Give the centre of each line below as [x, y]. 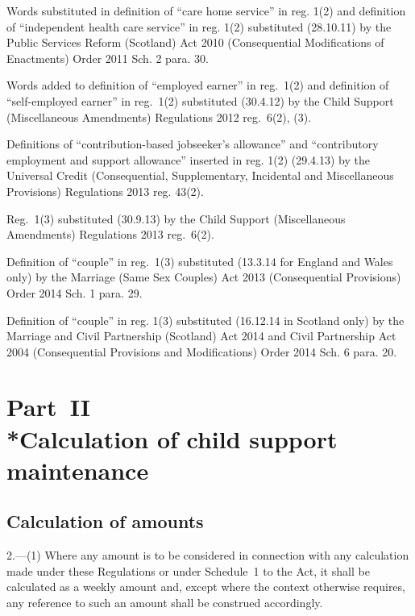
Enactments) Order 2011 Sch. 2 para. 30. [108, 58]
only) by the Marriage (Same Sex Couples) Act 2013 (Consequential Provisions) [204, 277]
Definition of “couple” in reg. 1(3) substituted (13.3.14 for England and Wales [200, 261]
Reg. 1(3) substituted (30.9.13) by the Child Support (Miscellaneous [176, 218]
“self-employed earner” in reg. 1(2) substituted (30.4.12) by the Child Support [200, 100]
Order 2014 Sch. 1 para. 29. [75, 292]
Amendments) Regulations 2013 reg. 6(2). [110, 234]
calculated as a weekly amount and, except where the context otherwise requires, [206, 587]
